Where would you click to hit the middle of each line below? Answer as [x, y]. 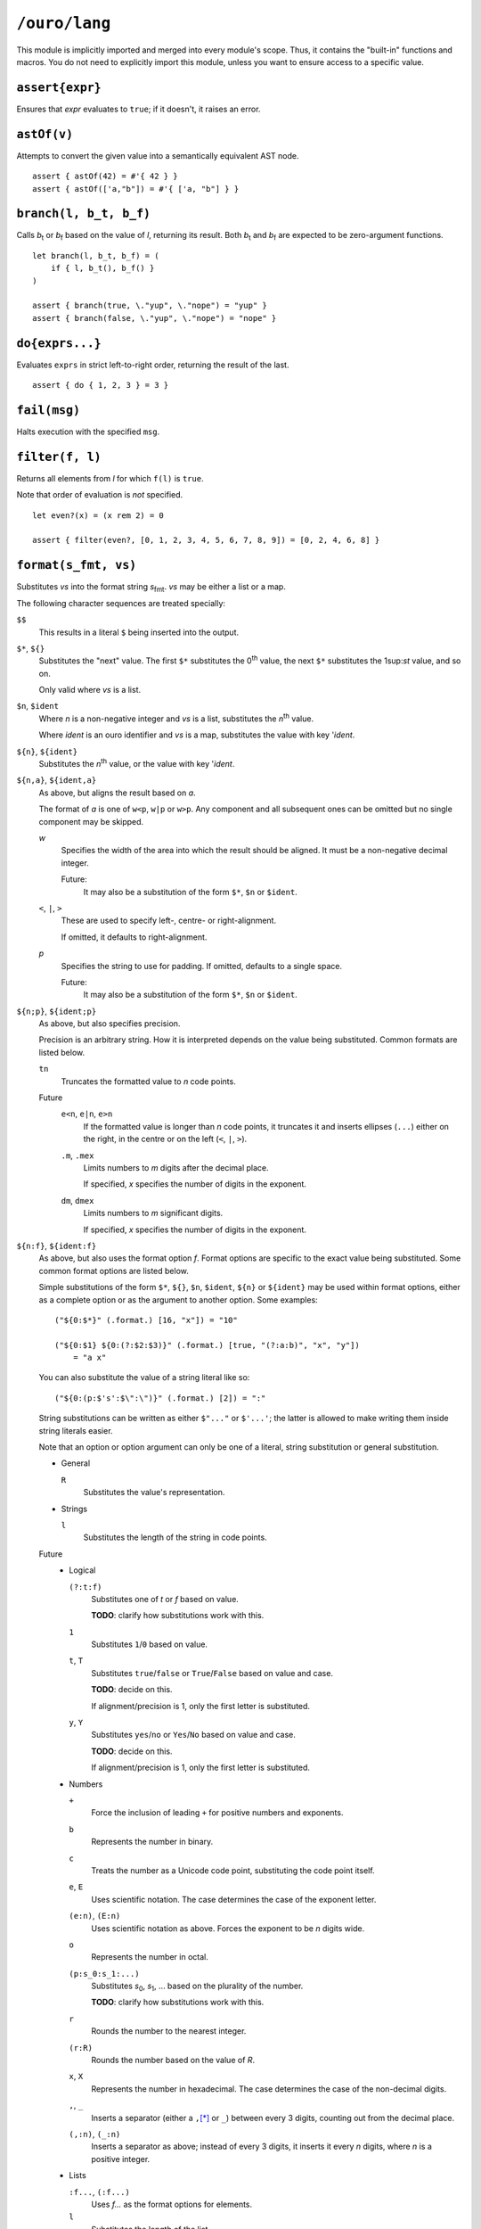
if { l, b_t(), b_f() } [102, 268]
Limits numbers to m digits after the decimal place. [176, 1167]
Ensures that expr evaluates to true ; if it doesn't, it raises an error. [139, 109]
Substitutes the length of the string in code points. [175, 1537]
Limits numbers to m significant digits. [153, 1213]
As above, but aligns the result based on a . [117, 793]
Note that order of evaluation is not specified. [100, 495]
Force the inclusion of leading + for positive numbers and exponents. [217, 1813]
